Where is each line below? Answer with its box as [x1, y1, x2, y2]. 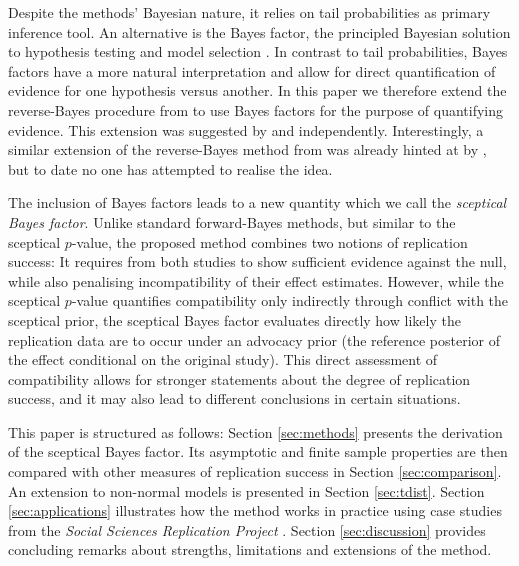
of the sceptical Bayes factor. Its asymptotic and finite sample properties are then [8, 441, 508, 462]
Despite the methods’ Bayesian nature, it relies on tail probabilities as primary [8, 2, 491, 22]
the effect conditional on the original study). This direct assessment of [8, 349, 438, 370]
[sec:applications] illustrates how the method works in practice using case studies [8, 500, 502, 521]
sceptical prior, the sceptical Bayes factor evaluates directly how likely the [8, 309, 461, 330]
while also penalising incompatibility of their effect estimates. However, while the [8, 270, 504, 291]
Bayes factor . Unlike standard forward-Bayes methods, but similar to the [8, 211, 456, 232]
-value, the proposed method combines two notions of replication [71, 231, 468, 252]
